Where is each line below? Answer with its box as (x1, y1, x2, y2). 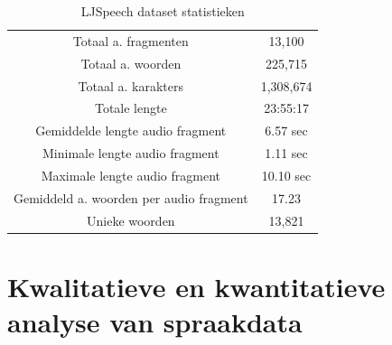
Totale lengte (94, 98, 167, 117)
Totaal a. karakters (78, 76, 184, 95)
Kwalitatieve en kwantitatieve (7, 267, 386, 304)
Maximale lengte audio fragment (41, 165, 221, 184)
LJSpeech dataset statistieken (80, 2, 245, 20)
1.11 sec (265, 144, 308, 163)
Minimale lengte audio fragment (42, 144, 219, 163)
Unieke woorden (86, 210, 175, 229)
